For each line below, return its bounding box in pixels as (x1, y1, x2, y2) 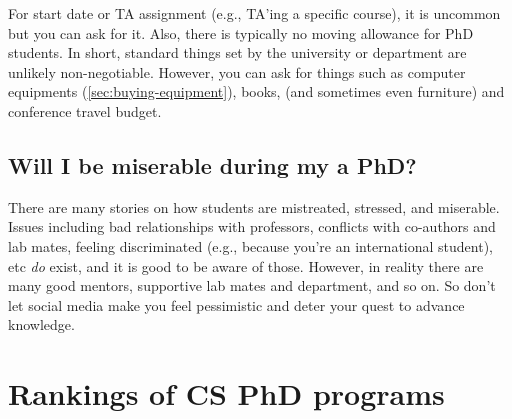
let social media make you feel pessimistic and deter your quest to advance (8, 294, 465, 315)
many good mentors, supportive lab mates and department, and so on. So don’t (8, 275, 496, 296)
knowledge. (8, 314, 75, 335)
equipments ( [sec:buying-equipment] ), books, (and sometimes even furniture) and (8, 81, 505, 102)
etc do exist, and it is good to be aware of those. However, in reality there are (8, 255, 484, 276)
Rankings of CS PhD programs (8, 373, 445, 414)
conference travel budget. (8, 100, 162, 121)
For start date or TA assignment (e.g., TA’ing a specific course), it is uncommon (8, 3, 501, 23)
